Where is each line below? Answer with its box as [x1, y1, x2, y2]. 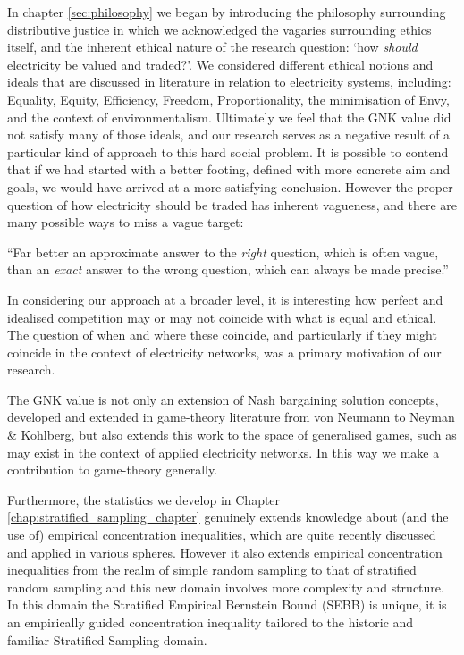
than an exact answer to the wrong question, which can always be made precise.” [7, 260, 449, 279]
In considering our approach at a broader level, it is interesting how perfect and [7, 290, 443, 308]
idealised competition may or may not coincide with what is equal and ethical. [7, 307, 437, 326]
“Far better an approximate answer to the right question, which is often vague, [7, 242, 439, 261]
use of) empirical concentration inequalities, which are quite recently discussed [7, 525, 436, 544]
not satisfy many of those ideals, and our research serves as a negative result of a [7, 125, 451, 144]
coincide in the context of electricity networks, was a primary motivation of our [7, 342, 442, 361]
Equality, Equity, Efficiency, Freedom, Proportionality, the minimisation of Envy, [7, 89, 450, 108]
